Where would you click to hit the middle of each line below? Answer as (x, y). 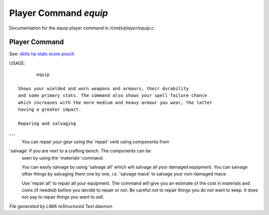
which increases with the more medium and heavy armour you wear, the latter (115, 103)
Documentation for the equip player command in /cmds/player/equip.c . (82, 28)
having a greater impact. (50, 109)
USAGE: (17, 63)
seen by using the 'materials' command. (63, 158)
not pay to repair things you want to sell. (63, 197)
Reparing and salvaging (47, 123)
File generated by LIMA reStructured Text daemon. (61, 206)
